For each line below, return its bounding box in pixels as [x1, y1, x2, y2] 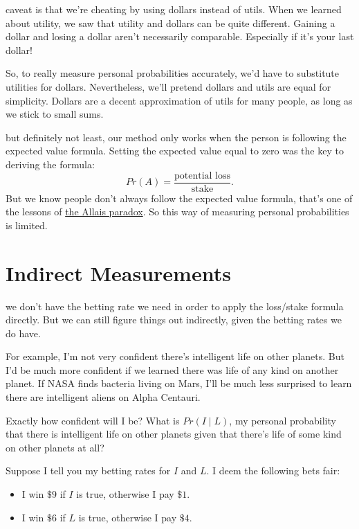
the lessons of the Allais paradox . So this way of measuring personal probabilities [6, 204, 349, 219]
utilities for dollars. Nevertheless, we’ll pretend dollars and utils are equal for [6, 79, 331, 93]
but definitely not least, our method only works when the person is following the [6, 129, 347, 144]
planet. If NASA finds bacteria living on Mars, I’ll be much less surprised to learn [6, 376, 352, 391]
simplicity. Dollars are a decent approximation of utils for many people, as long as [6, 93, 353, 107]
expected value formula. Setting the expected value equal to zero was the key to [6, 143, 344, 158]
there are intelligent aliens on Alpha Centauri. [6, 390, 201, 404]
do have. [6, 325, 41, 340]
